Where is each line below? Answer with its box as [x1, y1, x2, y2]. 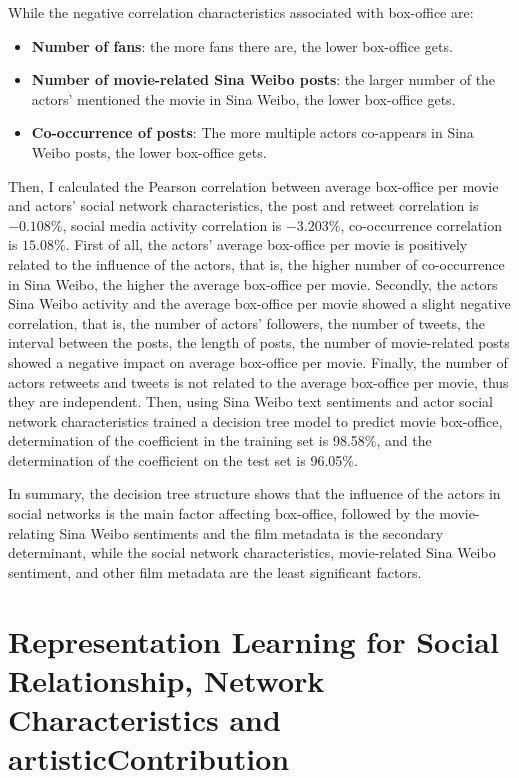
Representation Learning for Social [8, 620, 499, 661]
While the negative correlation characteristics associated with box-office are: [8, 2, 474, 22]
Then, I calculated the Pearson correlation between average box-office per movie [8, 175, 499, 196]
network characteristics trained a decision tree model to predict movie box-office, [8, 410, 503, 431]
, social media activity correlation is [62, 214, 282, 235]
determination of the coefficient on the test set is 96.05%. [8, 449, 358, 470]
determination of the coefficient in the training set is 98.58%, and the [8, 430, 432, 451]
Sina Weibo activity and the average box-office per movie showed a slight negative [8, 293, 511, 314]
